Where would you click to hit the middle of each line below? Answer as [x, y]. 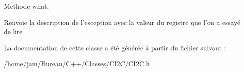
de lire [13, 31]
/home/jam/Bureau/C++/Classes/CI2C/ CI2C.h [77, 64]
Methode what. [26, 6]
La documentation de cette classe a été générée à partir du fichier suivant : [115, 47]
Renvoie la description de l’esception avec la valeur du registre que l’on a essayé [122, 22]
